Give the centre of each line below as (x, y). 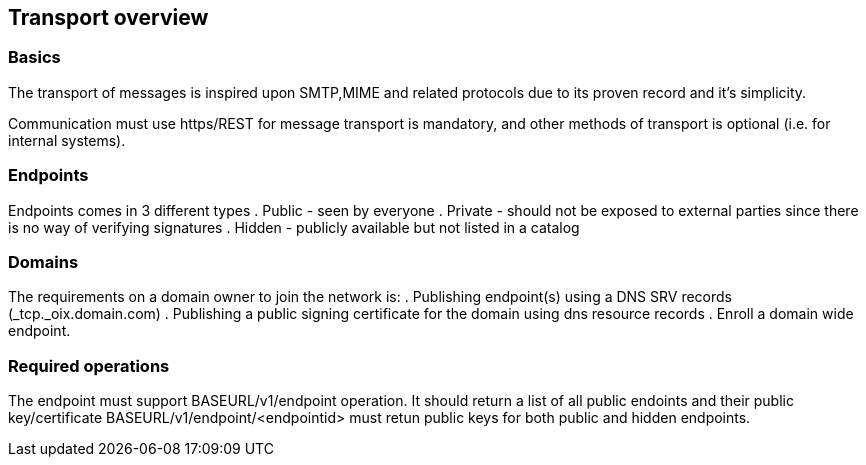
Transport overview (108, 17)
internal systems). (67, 140)
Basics (34, 57)
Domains (43, 261)
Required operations (89, 365)
